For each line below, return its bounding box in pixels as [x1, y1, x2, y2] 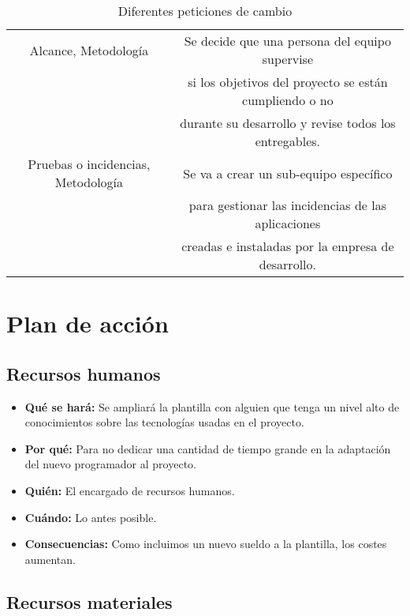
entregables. [255, 132, 321, 150]
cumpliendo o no [242, 91, 334, 109]
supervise [262, 50, 314, 68]
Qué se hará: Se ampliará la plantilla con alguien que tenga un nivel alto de [24, 398, 400, 415]
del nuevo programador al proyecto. [24, 456, 196, 472]
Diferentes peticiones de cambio [117, 2, 293, 20]
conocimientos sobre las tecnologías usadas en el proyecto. [24, 414, 304, 430]
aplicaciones [255, 214, 321, 232]
